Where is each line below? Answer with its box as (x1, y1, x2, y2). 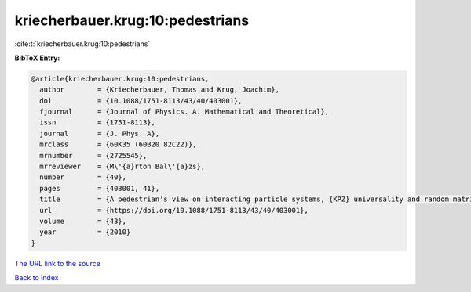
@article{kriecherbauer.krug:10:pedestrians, (31, 74, 210, 83)
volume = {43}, (39, 217, 127, 225)
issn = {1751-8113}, (39, 118, 156, 127)
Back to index (14, 273, 59, 283)
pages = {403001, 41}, (39, 184, 160, 193)
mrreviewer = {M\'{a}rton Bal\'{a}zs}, (39, 162, 206, 171)
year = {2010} (39, 228, 131, 236)
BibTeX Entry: (14, 53, 60, 63)
